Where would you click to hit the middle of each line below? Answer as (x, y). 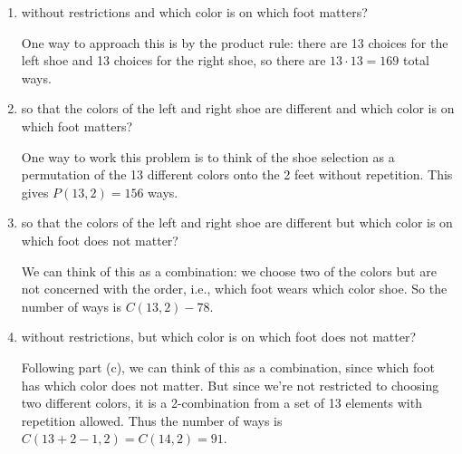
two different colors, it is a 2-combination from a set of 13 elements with (221, 403)
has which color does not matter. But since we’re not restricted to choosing (230, 385)
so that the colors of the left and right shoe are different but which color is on (237, 222)
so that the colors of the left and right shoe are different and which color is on (238, 108)
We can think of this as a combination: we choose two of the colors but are (229, 270)
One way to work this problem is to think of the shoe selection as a (208, 156)
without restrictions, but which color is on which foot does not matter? (219, 337)
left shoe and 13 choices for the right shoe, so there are (173, 60)
